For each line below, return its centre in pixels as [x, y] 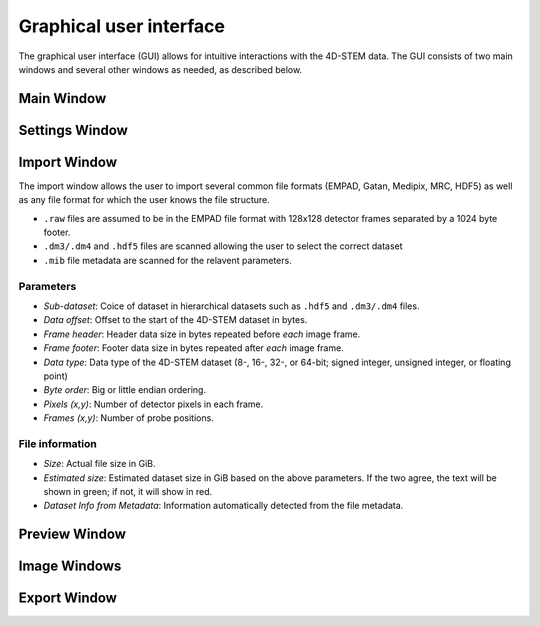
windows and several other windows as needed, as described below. [160, 69]
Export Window [67, 598]
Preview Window [72, 534]
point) [56, 376]
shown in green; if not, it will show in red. [128, 492]
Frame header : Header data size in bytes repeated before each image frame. [202, 334]
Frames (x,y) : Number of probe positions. [128, 418]
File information [57, 443]
